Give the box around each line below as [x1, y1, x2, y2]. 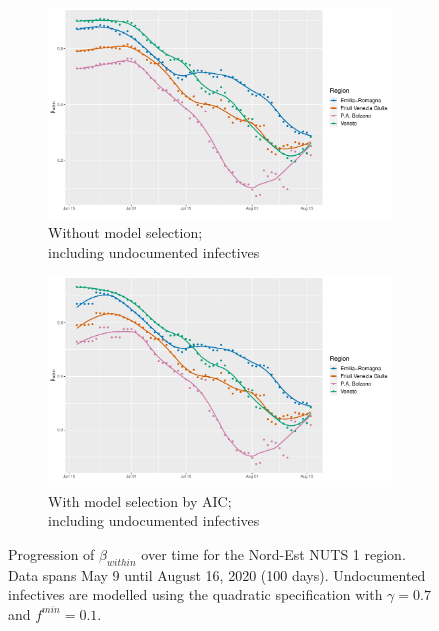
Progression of [8, 543, 95, 564]
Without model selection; [48, 222, 203, 243]
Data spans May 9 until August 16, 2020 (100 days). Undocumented [8, 564, 426, 585]
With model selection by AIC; [48, 490, 232, 511]
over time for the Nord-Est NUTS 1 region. [141, 543, 406, 564]
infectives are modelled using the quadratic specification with [8, 584, 383, 605]
